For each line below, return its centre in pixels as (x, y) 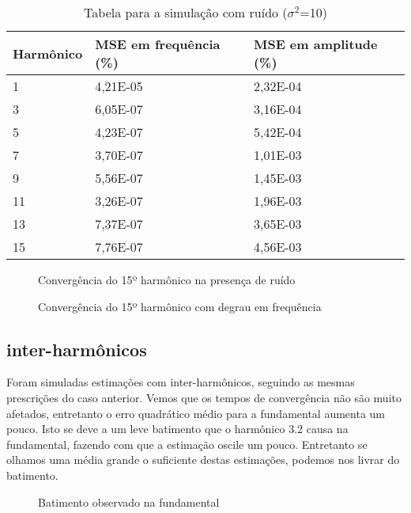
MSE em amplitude (315, 44)
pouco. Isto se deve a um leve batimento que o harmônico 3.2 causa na (177, 429)
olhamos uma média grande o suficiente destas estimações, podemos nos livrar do (203, 460)
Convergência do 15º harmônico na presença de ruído (167, 279)
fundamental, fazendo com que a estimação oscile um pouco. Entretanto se (187, 444)
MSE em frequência (158, 44)
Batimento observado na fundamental (129, 502)
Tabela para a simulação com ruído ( (186, 12)
